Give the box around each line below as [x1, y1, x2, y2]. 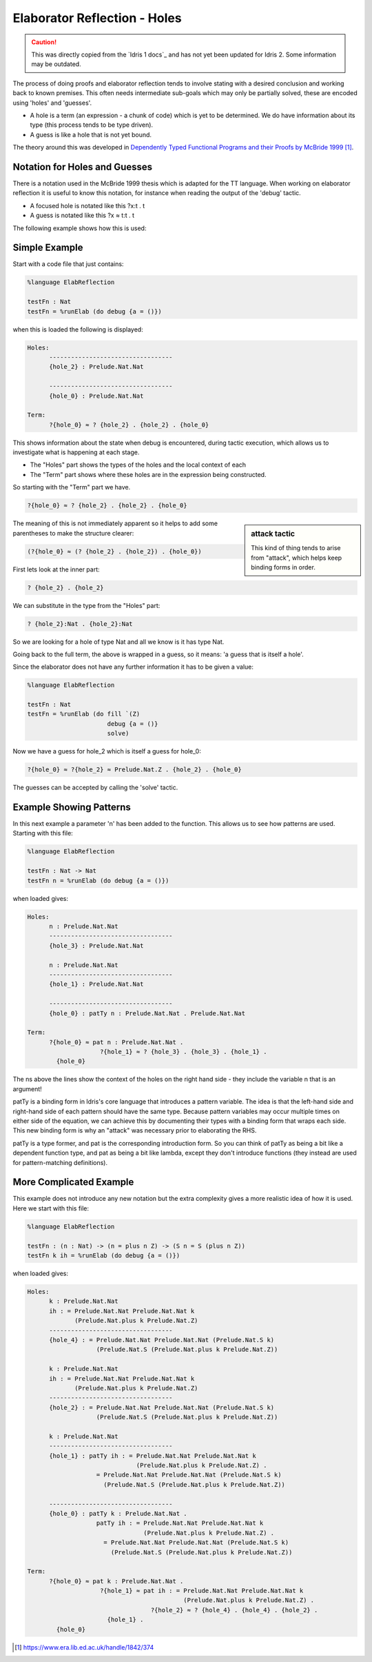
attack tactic [251, 529, 296, 539]
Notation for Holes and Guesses [12, 161, 153, 172]
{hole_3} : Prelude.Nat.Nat [49, 942, 144, 949]
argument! [12, 1084, 43, 1093]
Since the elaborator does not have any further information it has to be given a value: [12, 662, 254, 671]
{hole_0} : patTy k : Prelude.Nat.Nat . [49, 1510, 187, 1517]
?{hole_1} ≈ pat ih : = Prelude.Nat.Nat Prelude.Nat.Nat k [100, 1587, 304, 1595]
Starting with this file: [12, 829, 74, 838]
